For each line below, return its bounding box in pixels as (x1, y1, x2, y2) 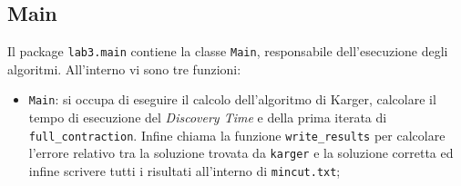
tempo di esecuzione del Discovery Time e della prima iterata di (28, 108, 387, 127)
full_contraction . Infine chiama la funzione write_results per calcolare (28, 125, 446, 144)
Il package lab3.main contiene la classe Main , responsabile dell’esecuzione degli (7, 42, 448, 61)
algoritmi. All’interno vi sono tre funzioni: (7, 59, 241, 78)
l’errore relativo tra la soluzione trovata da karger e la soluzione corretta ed (28, 143, 454, 162)
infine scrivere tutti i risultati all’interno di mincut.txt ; (28, 162, 341, 181)
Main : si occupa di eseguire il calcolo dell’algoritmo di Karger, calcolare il (28, 90, 436, 109)
